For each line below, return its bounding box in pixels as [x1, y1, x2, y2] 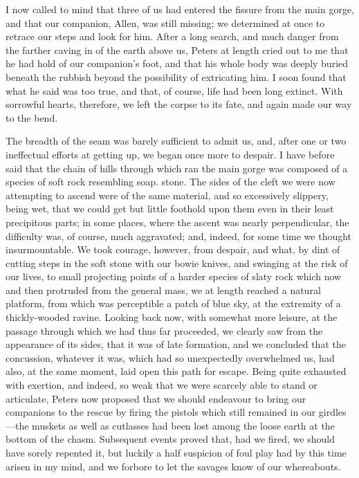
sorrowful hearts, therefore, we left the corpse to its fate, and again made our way [6, 97, 352, 111]
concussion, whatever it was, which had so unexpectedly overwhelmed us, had [6, 350, 335, 365]
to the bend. [6, 110, 58, 125]
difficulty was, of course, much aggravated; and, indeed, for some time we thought [6, 228, 352, 243]
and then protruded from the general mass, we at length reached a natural [6, 282, 321, 297]
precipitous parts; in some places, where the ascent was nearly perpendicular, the [6, 214, 349, 229]
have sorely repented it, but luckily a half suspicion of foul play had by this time [6, 445, 347, 459]
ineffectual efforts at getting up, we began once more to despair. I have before [6, 147, 335, 161]
